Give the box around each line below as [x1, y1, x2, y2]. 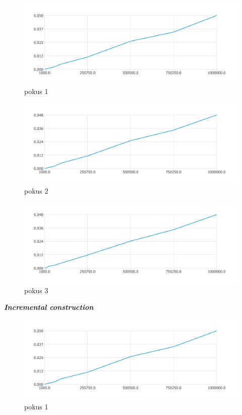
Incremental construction [4, 302, 94, 312]
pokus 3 [24, 285, 48, 295]
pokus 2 [24, 185, 48, 196]
